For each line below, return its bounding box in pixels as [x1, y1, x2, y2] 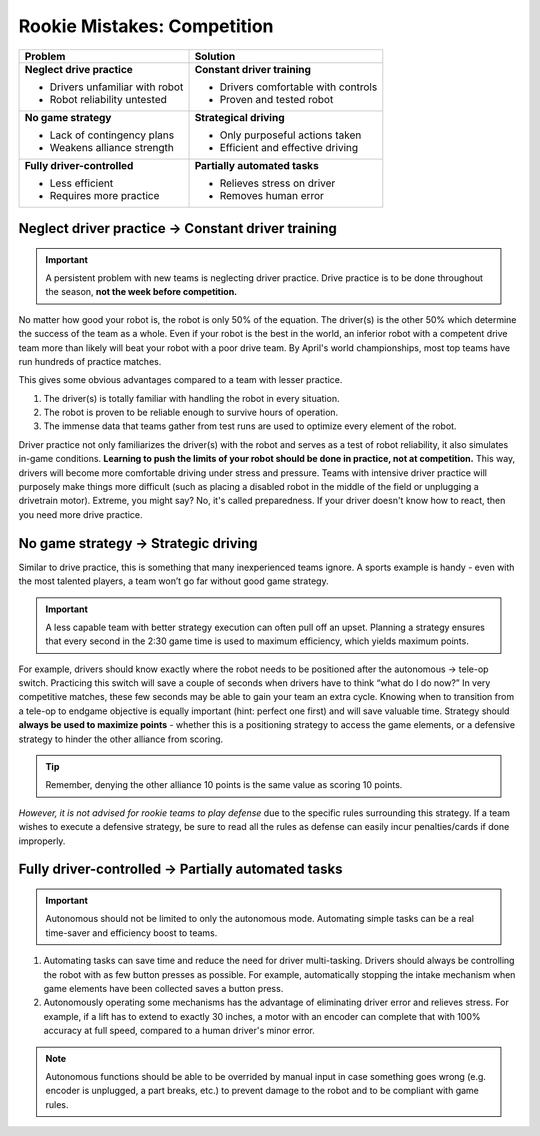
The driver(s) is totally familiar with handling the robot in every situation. [43, 392, 340, 404]
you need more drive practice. [18, 508, 144, 520]
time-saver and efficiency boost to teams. [45, 926, 218, 939]
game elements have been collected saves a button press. [43, 982, 284, 994]
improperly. [18, 835, 66, 847]
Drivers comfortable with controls [219, 80, 378, 94]
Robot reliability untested [49, 92, 167, 106]
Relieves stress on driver [219, 176, 336, 190]
